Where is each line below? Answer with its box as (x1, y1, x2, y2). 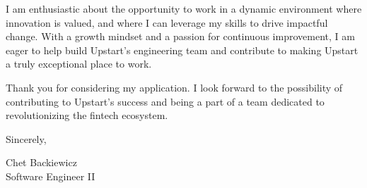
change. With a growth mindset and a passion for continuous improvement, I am (6, 29, 355, 44)
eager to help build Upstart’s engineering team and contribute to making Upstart (6, 42, 359, 57)
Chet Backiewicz (6, 155, 77, 170)
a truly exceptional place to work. (6, 56, 152, 71)
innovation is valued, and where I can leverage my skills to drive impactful (6, 15, 328, 30)
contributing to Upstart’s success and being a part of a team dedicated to (6, 94, 325, 108)
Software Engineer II (6, 168, 95, 183)
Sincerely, (6, 131, 47, 146)
